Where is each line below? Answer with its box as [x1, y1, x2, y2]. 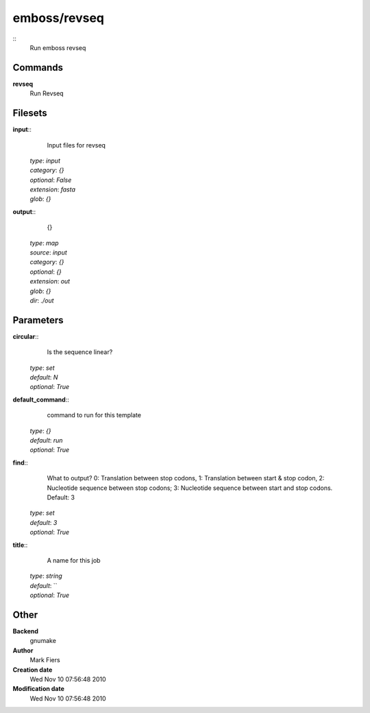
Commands [12, 62, 64, 73]
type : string [29, 572, 63, 580]
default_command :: [12, 395, 70, 404]
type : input [29, 156, 61, 165]
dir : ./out [29, 296, 54, 305]
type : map [29, 239, 59, 247]
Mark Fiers [29, 656, 61, 664]
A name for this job [47, 556, 101, 564]
